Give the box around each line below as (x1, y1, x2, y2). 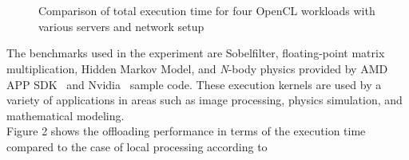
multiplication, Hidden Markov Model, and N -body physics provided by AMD (6, 60, 388, 76)
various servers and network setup (38, 18, 204, 34)
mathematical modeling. (6, 107, 125, 123)
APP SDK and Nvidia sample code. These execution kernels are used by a (6, 76, 382, 92)
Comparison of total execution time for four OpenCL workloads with (38, 2, 375, 19)
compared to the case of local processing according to (6, 138, 268, 154)
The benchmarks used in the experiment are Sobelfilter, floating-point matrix (6, 45, 385, 61)
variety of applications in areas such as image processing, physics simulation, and (6, 92, 403, 108)
